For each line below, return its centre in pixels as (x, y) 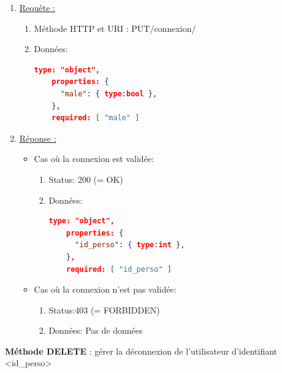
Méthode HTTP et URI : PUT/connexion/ (115, 28)
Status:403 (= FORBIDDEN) (104, 310)
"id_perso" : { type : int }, (130, 245)
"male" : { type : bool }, (109, 94)
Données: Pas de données (96, 330)
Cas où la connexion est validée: (94, 159)
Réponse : (38, 138)
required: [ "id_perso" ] (119, 269)
